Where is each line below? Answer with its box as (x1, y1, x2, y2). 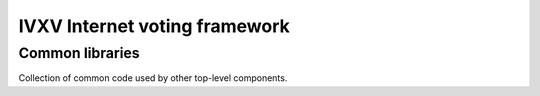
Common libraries (18, 44, 140, 62)
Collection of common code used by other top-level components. (18, 72, 288, 84)
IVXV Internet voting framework (18, 15, 290, 37)
